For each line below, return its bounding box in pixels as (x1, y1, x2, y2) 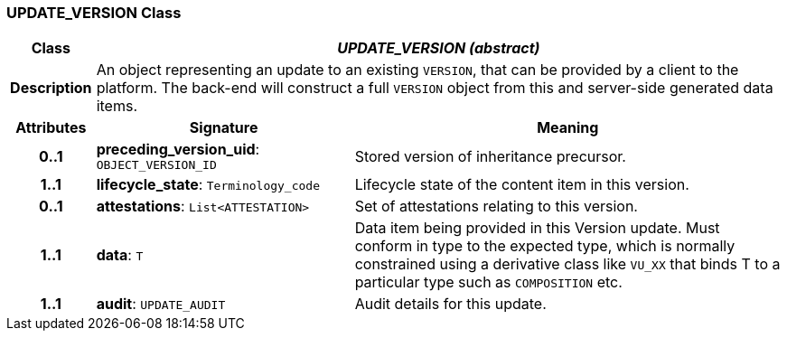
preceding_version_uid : (96, 140, 260, 159)
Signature (189, 118, 258, 137)
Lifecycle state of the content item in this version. (354, 175, 689, 194)
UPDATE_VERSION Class (6, 4, 182, 22)
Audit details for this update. (354, 295, 547, 314)
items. (96, 97, 138, 116)
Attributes (15, 118, 87, 137)
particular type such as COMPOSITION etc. (354, 273, 623, 292)
